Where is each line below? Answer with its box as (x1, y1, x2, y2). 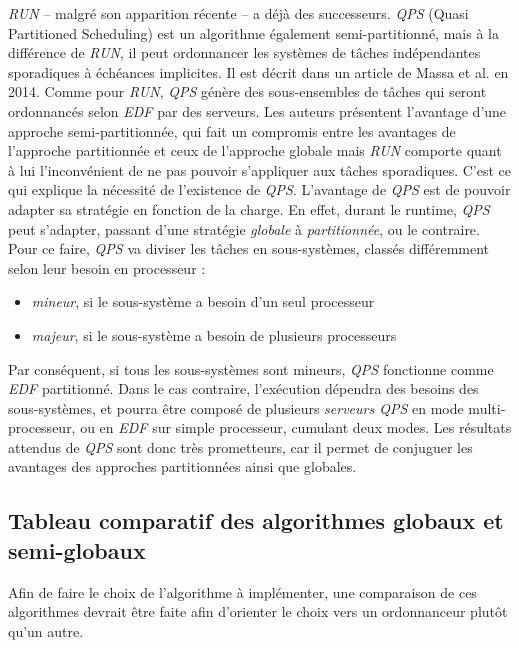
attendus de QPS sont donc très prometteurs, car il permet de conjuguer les (8, 436, 473, 457)
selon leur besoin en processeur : (8, 257, 206, 278)
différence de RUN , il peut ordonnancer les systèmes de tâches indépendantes (8, 42, 481, 63)
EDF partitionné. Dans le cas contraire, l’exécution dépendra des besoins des (8, 378, 479, 399)
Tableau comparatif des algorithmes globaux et (8, 505, 504, 536)
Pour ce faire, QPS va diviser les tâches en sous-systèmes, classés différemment (8, 238, 490, 259)
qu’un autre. (8, 620, 84, 641)
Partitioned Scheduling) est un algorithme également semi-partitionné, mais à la (8, 22, 499, 43)
